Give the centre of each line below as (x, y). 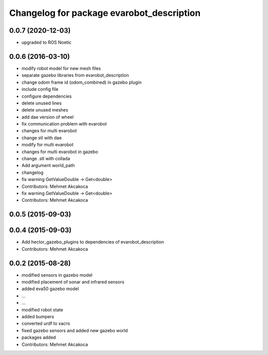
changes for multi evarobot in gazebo (60, 152)
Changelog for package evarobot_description (105, 13)
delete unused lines (42, 103)
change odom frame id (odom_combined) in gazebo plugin (81, 82)
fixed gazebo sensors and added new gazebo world (75, 330)
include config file (40, 89)
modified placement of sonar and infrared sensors (73, 282)
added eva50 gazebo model (50, 289)
